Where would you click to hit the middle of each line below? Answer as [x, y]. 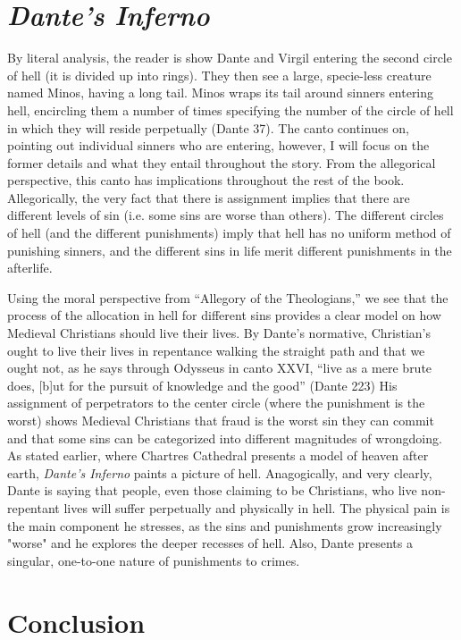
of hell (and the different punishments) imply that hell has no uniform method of [229, 233]
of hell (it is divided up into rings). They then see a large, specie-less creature [219, 75]
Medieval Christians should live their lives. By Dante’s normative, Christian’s [219, 333]
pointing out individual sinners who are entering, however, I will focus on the [218, 145]
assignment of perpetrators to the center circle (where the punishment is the [216, 403]
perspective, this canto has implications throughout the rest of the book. [206, 180]
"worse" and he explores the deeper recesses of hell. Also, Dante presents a [210, 543]
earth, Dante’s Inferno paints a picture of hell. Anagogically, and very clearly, [220, 472]
